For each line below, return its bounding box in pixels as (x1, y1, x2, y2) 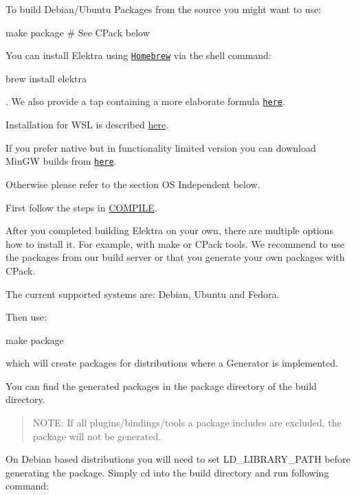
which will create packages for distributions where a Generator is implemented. (5, 356, 339, 370)
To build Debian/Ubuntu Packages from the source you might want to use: (5, 2, 322, 16)
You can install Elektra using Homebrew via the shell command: (5, 48, 271, 62)
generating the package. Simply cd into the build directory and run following (5, 465, 329, 479)
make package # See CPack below (5, 25, 150, 39)
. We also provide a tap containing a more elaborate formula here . (5, 94, 285, 108)
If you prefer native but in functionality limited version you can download (5, 140, 316, 154)
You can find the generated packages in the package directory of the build (5, 378, 317, 393)
